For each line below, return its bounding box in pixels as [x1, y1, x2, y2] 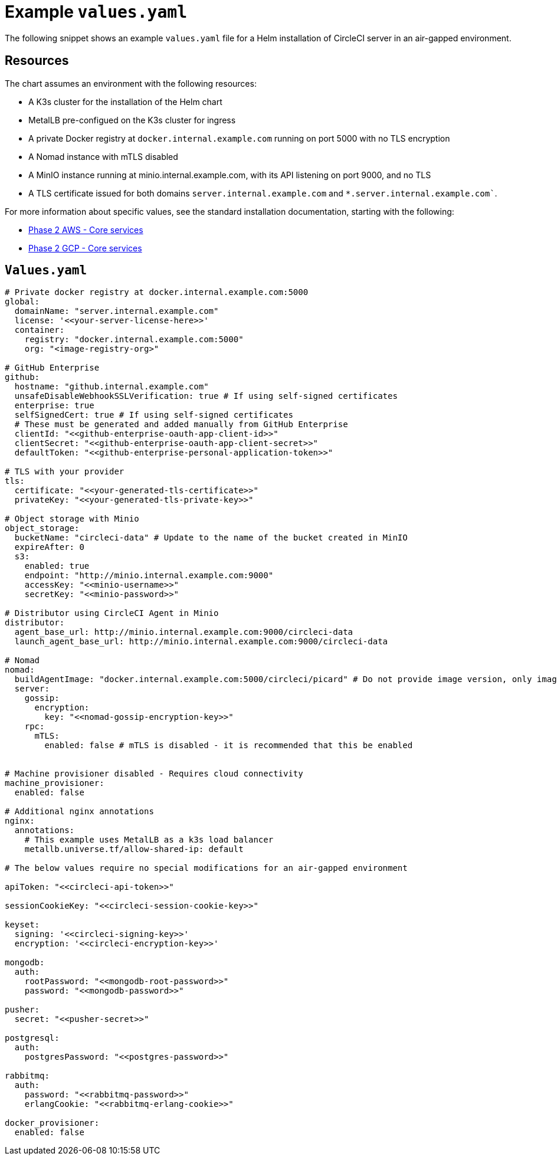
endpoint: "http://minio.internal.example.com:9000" [24, 571, 274, 581]
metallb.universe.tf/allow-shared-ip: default [24, 844, 244, 854]
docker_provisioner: [5, 1118, 100, 1128]
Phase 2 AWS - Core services [28, 224, 143, 235]
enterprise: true [14, 401, 94, 411]
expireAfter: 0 [14, 542, 84, 552]
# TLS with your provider [5, 467, 124, 477]
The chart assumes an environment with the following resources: [5, 78, 257, 89]
